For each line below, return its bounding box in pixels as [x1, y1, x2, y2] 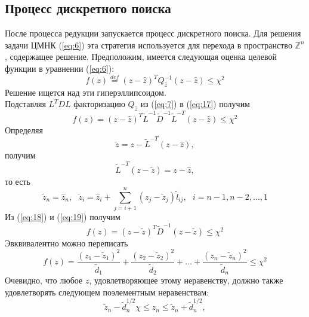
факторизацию [73, 97, 125, 110]
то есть [5, 175, 30, 187]
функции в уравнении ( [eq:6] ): [5, 62, 115, 74]
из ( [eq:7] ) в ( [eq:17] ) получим [140, 97, 250, 110]
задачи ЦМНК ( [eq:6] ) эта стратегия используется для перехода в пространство [5, 38, 292, 51]
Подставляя [5, 97, 46, 110]
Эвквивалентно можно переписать [5, 236, 128, 249]
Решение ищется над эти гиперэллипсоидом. [5, 86, 166, 98]
